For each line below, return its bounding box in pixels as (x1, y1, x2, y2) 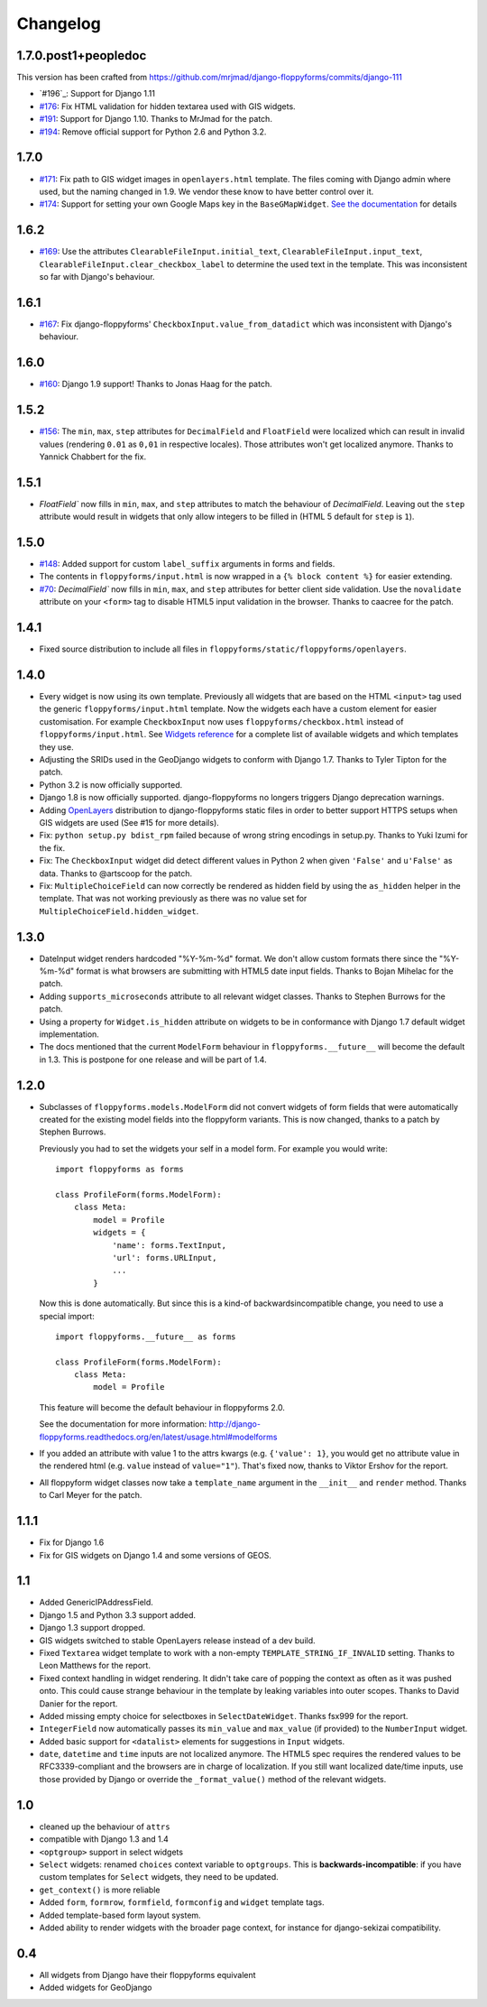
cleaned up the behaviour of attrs (39, 1821, 170, 1832)
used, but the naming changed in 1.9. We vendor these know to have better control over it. (39, 186, 374, 197)
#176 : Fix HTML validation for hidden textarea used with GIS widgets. (39, 100, 297, 112)
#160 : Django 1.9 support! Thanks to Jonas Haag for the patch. (39, 379, 272, 390)
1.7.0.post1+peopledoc (16, 48, 147, 63)
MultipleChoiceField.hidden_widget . (39, 905, 199, 916)
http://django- (208, 1419, 262, 1429)
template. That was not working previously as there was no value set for (39, 893, 308, 904)
